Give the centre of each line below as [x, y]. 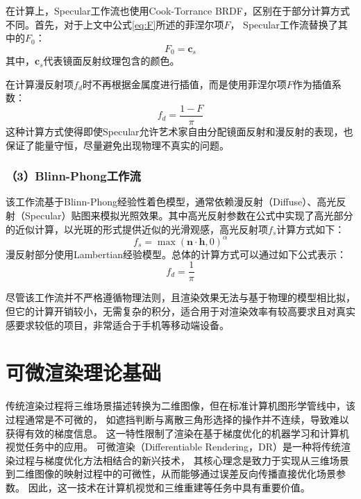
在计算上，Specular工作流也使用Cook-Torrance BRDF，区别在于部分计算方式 [178, 10]
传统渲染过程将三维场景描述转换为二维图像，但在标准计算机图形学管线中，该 [180, 406]
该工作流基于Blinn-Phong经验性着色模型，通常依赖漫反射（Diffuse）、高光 [171, 202]
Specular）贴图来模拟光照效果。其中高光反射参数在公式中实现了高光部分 [189, 215]
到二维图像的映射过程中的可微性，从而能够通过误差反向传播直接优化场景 [171, 474]
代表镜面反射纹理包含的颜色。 [111, 61]
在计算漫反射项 [40, 84]
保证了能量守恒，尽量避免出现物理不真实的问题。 [117, 145]
